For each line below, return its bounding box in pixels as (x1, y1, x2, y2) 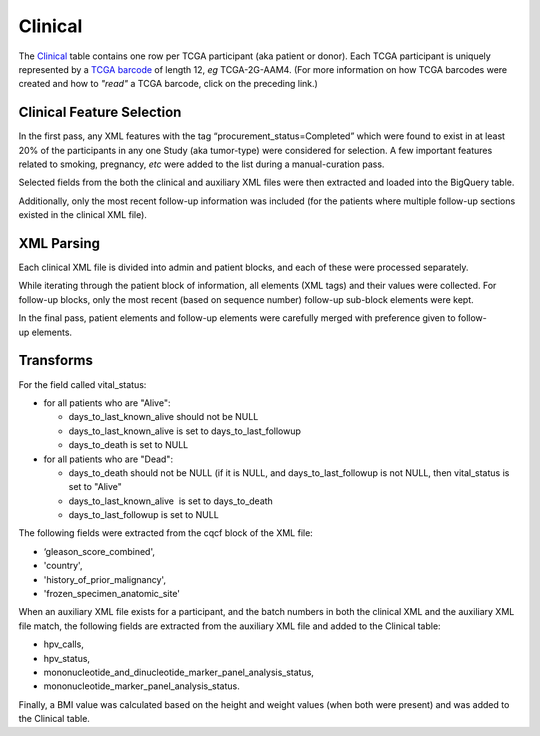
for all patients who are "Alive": (43, 396, 171, 409)
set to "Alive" (68, 481, 122, 493)
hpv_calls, (43, 638, 84, 650)
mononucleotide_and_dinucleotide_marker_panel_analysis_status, (43, 666, 315, 678)
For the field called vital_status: (18, 378, 147, 390)
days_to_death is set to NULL (68, 439, 189, 451)
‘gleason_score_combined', (43, 545, 155, 557)
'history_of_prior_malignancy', (43, 573, 167, 585)
